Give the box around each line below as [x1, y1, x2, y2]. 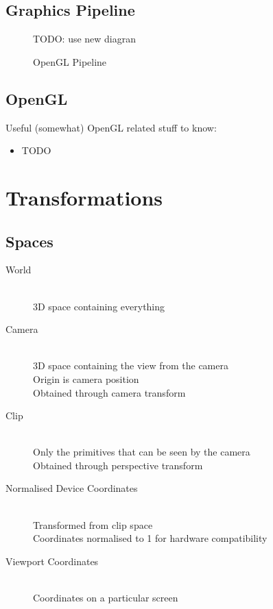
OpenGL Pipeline [33, 54, 107, 69]
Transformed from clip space [33, 517, 153, 532]
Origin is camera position [33, 371, 139, 386]
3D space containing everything [33, 299, 165, 313]
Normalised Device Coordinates [5, 481, 138, 495]
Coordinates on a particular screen [33, 591, 178, 605]
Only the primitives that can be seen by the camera [33, 445, 250, 459]
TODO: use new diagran [33, 32, 136, 46]
